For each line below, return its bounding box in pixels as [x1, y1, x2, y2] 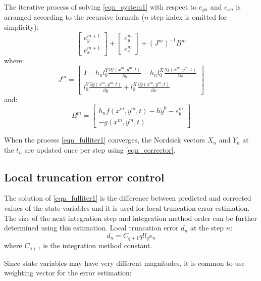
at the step [190, 222, 224, 233]
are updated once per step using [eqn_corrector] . [24, 144, 176, 155]
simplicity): [4, 22, 39, 32]
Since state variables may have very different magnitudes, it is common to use [4, 257, 245, 268]
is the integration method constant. [43, 240, 152, 251]
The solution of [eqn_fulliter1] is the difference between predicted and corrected [4, 193, 251, 203]
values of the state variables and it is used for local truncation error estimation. [4, 203, 250, 213]
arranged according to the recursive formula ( [4, 12, 144, 22]
